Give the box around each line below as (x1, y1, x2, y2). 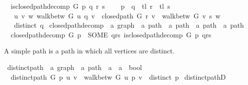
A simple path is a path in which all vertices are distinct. (4, 46, 175, 56)
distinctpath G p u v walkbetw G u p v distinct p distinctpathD (10, 71, 226, 82)
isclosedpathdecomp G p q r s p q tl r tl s (10, 1, 170, 11)
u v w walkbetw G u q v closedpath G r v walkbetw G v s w (14, 10, 221, 20)
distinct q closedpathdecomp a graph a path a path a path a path (14, 20, 244, 30)
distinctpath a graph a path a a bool (7, 62, 142, 72)
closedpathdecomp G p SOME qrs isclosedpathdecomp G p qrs (10, 29, 211, 39)
